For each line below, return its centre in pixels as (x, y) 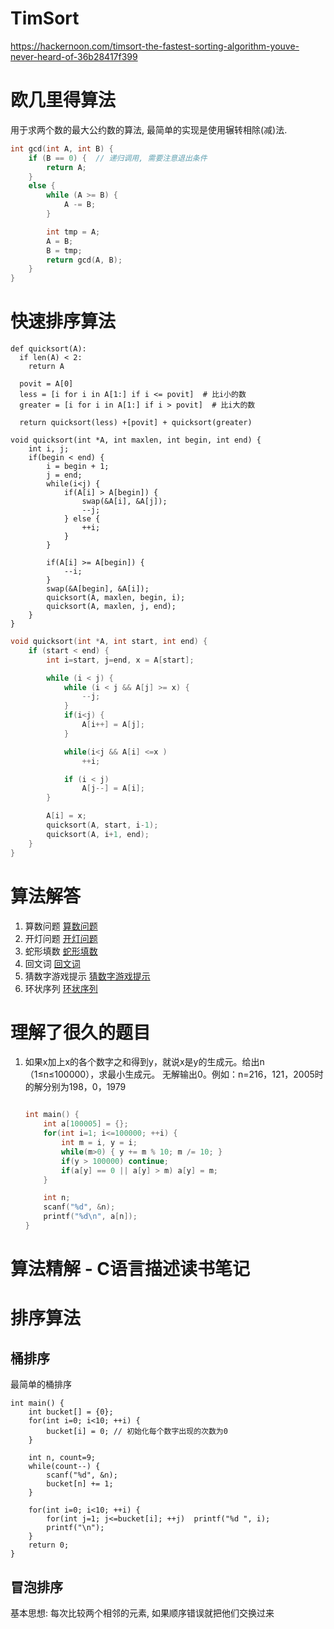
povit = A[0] (46, 384)
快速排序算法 (63, 321)
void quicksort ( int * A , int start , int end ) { (109, 642)
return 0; (49, 1545)
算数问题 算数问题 (61, 926)
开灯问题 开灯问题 (61, 938)
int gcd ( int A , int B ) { (62, 148)
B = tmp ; (64, 250)
